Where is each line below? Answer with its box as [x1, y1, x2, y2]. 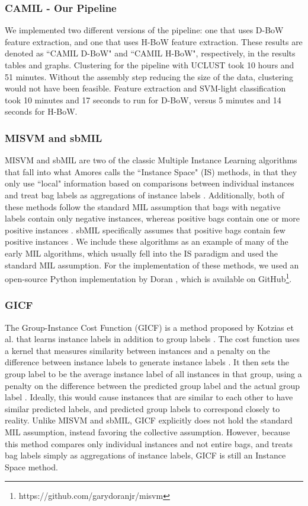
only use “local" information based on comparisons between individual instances [5, 177, 294, 189]
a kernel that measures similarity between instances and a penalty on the [5, 344, 270, 356]
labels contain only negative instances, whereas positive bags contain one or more [5, 212, 300, 224]
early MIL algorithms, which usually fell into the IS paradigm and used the [5, 246, 278, 259]
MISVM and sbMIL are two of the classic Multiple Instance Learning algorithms [5, 154, 297, 166]
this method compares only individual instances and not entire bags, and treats [5, 437, 293, 450]
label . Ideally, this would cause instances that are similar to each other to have [5, 391, 293, 403]
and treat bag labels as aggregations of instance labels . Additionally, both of [5, 188, 284, 201]
